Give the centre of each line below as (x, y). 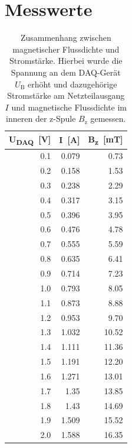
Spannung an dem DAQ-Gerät (66, 72)
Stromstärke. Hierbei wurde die (66, 61)
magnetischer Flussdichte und (66, 49)
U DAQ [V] (30, 139)
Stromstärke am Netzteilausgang (66, 95)
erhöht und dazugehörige (72, 84)
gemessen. (108, 119)
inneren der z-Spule (41, 119)
